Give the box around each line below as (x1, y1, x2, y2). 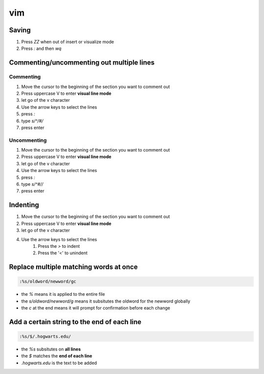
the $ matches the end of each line (21, 353, 92, 359)
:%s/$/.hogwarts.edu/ (19, 334, 71, 339)
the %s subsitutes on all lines (21, 346, 81, 352)
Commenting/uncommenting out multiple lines (9, 59, 155, 67)
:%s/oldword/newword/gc (19, 279, 77, 285)
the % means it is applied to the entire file (21, 291, 105, 297)
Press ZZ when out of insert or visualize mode (21, 39, 114, 45)
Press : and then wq (21, 45, 62, 51)
